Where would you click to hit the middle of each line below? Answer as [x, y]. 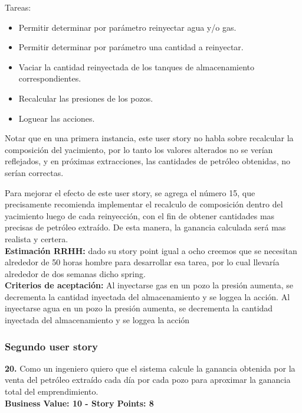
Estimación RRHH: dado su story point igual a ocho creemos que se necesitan [151, 250]
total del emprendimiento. [52, 391]
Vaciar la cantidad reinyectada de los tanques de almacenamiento [137, 66]
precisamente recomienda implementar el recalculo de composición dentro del [144, 204]
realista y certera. [37, 238]
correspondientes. [50, 78]
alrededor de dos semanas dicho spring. [75, 273]
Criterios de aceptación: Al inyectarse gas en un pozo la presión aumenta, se [149, 285]
